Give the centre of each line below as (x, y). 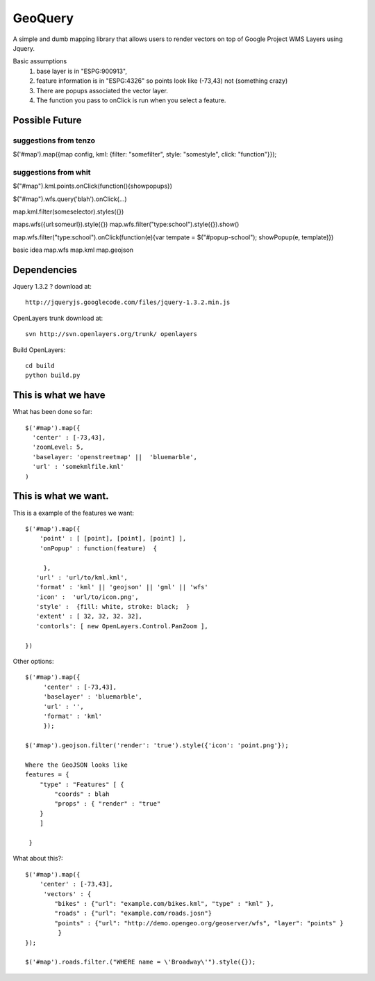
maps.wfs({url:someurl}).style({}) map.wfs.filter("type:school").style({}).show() (126, 224)
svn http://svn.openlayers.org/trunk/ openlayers (111, 334)
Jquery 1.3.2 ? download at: (52, 287)
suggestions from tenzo (54, 141)
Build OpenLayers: (39, 350)
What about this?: (38, 859)
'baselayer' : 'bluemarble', (93, 697)
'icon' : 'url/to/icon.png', (87, 597)
